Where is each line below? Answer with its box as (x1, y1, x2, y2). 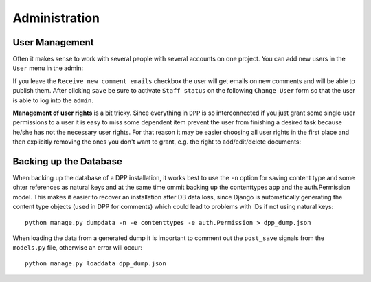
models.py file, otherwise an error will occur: (12, 243, 142, 252)
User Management (12, 36, 94, 48)
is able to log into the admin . (12, 96, 94, 105)
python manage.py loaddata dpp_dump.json (25, 259, 166, 268)
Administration (12, 10, 100, 25)
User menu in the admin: (12, 64, 84, 72)
